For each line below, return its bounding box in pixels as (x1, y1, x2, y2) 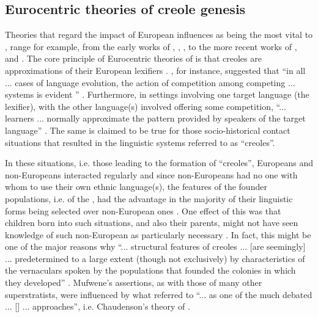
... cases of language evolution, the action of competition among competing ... (5, 76, 295, 89)
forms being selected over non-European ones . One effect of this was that (5, 204, 281, 217)
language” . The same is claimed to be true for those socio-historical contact (5, 123, 290, 136)
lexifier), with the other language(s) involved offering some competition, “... (5, 100, 286, 112)
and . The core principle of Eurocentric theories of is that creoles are (5, 52, 262, 65)
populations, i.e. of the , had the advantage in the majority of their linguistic (5, 192, 293, 205)
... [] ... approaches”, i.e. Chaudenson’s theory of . (5, 300, 190, 313)
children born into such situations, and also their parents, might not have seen (5, 216, 298, 229)
